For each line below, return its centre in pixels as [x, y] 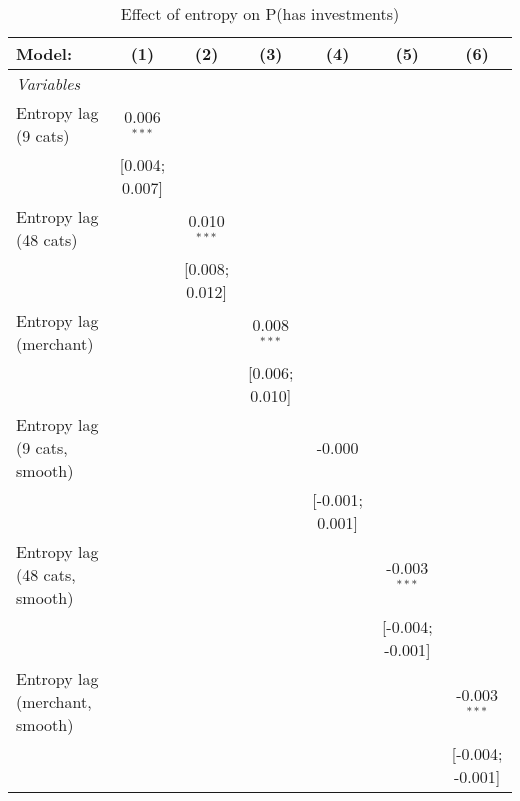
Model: [44, 53]
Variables [48, 83]
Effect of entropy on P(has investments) [260, 13]
